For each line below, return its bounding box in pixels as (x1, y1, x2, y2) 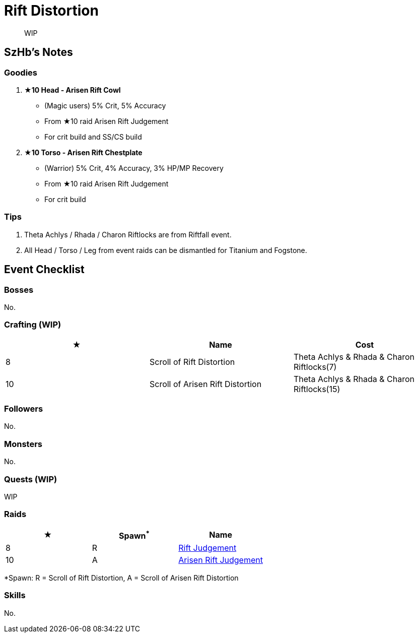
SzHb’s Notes (4, 46, 73, 59)
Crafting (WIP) (4, 320, 61, 330)
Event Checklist (4, 263, 85, 276)
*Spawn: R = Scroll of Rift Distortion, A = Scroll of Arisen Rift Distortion (4, 574, 239, 583)
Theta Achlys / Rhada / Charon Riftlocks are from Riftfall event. (24, 230, 232, 239)
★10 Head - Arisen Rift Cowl (24, 85, 121, 94)
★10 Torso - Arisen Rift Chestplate (24, 148, 143, 157)
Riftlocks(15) (293, 384, 340, 394)
